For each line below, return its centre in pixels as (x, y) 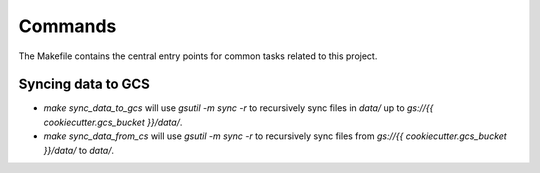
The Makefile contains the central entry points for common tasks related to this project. (198, 56)
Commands (67, 26)
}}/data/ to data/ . (79, 150)
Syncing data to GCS (84, 84)
